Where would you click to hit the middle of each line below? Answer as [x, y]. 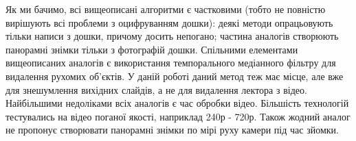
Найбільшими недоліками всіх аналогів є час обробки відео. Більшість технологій [177, 103]
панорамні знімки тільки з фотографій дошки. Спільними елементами [152, 49]
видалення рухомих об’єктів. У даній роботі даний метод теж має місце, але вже [175, 76]
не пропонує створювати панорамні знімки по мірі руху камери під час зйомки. [172, 130]
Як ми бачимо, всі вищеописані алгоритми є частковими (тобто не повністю [166, 9]
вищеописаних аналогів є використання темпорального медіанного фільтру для [171, 63]
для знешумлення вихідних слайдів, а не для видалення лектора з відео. [156, 89]
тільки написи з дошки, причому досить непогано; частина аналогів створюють [172, 36]
